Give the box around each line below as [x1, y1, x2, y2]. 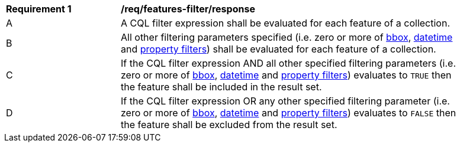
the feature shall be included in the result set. [121, 81, 322, 93]
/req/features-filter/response [121, 3, 255, 15]
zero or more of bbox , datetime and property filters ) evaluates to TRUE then [121, 69, 452, 81]
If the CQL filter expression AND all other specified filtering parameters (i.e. [121, 57, 456, 69]
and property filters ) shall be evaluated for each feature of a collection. [121, 43, 436, 55]
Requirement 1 [6, 3, 72, 15]
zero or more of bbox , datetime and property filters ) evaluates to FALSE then [121, 107, 456, 119]
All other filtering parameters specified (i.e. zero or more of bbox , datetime [121, 31, 453, 43]
